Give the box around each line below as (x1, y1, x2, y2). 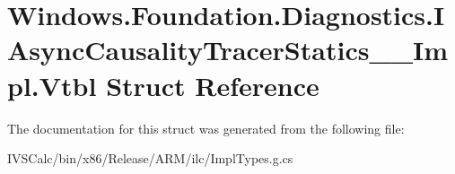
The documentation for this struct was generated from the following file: (7, 118, 405, 137)
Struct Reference (106, 66, 319, 103)
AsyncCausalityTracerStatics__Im (7, 31, 449, 68)
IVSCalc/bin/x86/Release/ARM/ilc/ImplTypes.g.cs (7, 149, 293, 168)
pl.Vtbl (7, 66, 97, 103)
